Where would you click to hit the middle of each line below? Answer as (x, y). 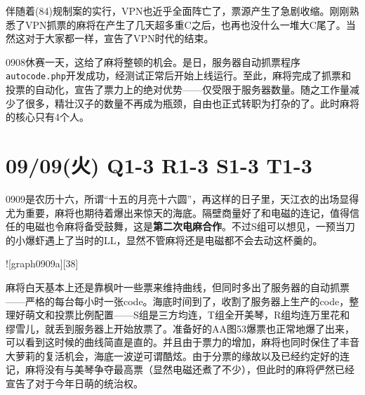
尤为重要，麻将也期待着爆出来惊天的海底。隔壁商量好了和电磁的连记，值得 (178, 212)
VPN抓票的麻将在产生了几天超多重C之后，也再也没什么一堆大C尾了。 (185, 24)
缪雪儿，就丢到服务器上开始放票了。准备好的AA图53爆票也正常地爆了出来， (180, 328)
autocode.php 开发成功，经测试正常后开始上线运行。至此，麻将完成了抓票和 (178, 75)
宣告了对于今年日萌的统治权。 (74, 383)
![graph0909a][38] (42, 263)
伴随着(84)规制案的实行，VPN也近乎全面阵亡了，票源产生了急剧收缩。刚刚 (178, 11)
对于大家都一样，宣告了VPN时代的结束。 (119, 38)
